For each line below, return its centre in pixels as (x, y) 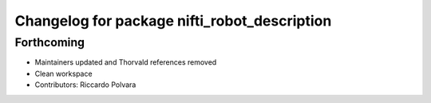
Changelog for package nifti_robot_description (173, 21)
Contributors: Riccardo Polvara (85, 85)
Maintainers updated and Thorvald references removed (126, 62)
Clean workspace (63, 73)
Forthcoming (50, 42)
